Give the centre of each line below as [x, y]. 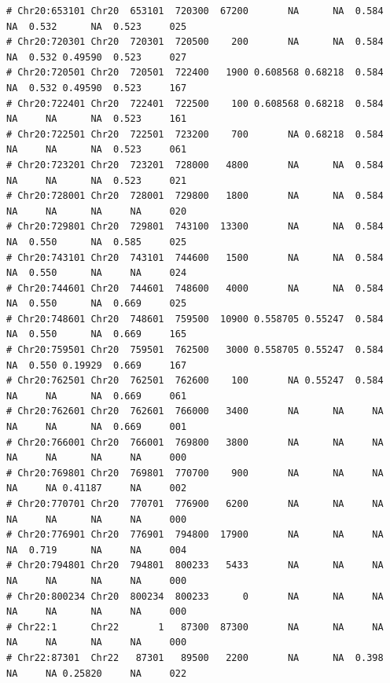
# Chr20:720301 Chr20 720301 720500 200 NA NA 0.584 [195, 42]
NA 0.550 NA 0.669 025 [97, 304]
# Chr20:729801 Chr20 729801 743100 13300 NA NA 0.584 [195, 227]
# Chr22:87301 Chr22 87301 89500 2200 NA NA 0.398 [195, 657]
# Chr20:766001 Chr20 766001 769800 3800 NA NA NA [195, 442]
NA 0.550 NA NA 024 [97, 273]
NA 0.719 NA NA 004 [97, 550]
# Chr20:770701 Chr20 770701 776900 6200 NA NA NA [195, 504]
